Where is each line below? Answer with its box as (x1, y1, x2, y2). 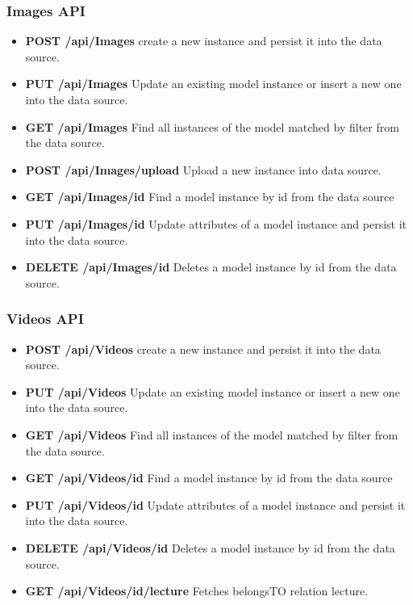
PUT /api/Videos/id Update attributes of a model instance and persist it (25, 496, 406, 513)
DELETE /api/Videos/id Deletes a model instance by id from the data (25, 539, 395, 556)
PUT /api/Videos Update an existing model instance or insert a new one (25, 383, 400, 400)
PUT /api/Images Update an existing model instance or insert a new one (25, 75, 402, 92)
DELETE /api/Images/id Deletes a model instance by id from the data (25, 258, 397, 275)
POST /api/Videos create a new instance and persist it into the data (25, 340, 381, 357)
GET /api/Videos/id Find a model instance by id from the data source (25, 469, 393, 486)
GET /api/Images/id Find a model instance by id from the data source (25, 188, 394, 205)
